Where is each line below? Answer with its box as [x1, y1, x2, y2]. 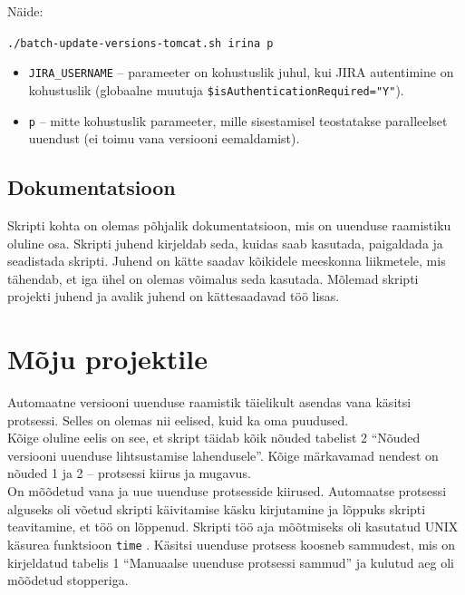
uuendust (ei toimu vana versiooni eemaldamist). [28, 129, 300, 148]
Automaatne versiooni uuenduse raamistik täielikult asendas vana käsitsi [7, 393, 412, 412]
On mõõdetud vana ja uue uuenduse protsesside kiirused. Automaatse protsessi [7, 482, 447, 501]
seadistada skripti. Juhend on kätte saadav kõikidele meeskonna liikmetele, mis [7, 251, 446, 270]
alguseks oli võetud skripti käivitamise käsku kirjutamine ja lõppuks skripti [7, 499, 426, 518]
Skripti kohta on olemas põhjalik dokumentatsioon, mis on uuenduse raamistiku [7, 216, 451, 235]
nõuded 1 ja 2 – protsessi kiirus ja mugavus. [7, 463, 251, 483]
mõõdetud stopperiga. [7, 571, 129, 590]
